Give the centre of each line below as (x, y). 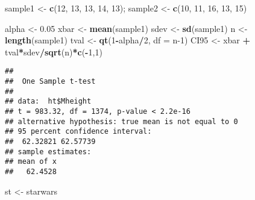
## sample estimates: (48, 152)
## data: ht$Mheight (48, 102)
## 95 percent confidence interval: (78, 132)
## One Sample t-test (50, 82)
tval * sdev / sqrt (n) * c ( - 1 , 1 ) (54, 52)
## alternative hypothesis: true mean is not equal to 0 (121, 121)
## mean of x (31, 162)
